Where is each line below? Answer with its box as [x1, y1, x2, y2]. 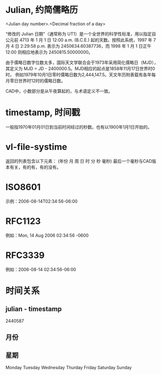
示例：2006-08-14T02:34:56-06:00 [5, 198, 78, 204]
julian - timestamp [5, 305, 62, 313]
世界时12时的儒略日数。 [18, 77, 66, 83]
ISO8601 [5, 182, 41, 192]
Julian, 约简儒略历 [5, 4, 78, 16]
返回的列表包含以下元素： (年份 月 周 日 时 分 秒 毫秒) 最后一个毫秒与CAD [5, 158, 152, 164]
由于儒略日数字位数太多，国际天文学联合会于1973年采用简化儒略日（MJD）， [5, 59, 159, 65]
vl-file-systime [5, 142, 68, 152]
